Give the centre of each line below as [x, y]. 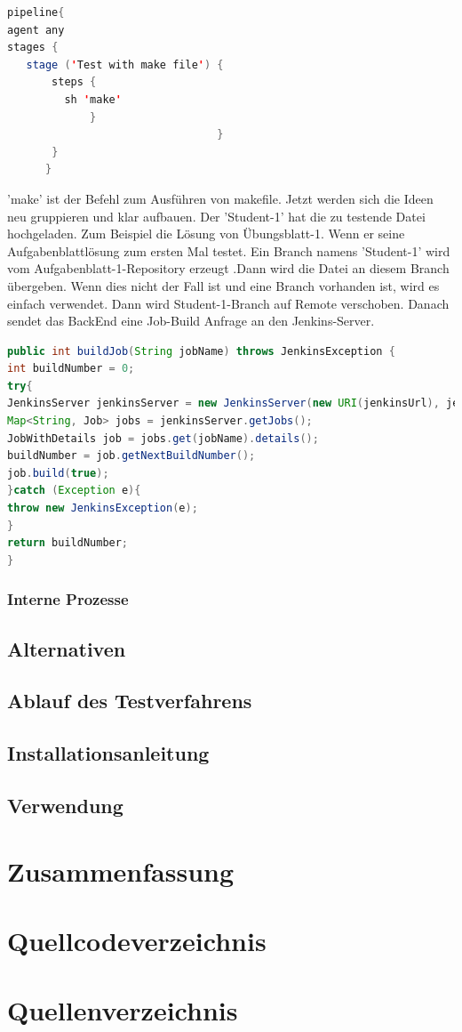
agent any [36, 30]
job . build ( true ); [58, 473]
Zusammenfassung [121, 871]
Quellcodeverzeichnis [137, 940]
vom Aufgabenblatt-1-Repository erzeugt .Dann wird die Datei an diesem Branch [228, 268]
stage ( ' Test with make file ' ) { [125, 64]
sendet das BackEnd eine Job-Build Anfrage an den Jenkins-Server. [191, 321]
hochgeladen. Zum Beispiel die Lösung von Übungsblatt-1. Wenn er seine [206, 234]
